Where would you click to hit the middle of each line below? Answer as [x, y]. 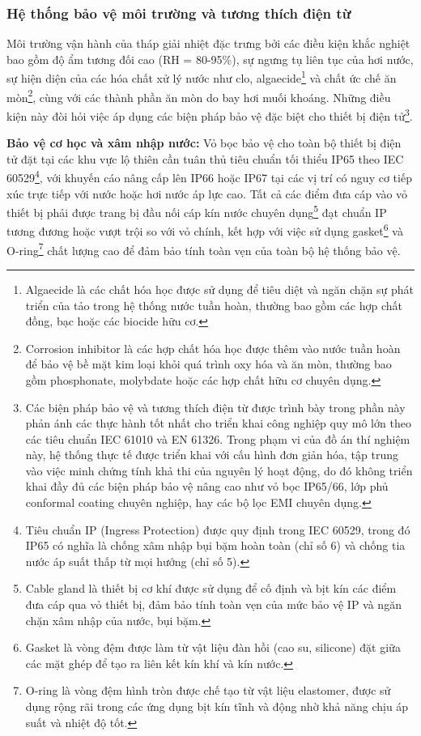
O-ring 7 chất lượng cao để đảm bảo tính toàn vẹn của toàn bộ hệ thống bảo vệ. [204, 249]
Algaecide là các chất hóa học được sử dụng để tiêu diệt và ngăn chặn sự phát [220, 289]
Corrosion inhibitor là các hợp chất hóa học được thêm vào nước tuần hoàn [213, 348]
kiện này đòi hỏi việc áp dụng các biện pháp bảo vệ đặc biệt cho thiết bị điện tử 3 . [210, 114]
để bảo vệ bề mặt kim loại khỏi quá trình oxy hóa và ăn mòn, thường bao [208, 364]
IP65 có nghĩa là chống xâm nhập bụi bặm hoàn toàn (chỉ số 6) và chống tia [215, 545]
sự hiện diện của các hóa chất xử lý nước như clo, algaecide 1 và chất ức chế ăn [202, 77]
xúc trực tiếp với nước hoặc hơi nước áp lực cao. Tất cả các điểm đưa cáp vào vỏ [207, 193]
